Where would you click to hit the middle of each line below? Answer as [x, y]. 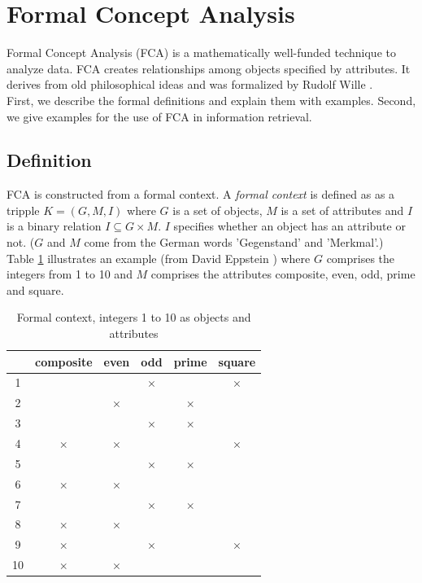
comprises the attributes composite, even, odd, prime [283, 274]
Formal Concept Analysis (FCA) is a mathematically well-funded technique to [201, 53]
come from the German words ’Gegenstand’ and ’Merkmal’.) [234, 242]
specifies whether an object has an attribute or [289, 226]
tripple [23, 210]
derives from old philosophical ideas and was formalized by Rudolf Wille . [190, 84]
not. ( [21, 242]
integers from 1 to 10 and [70, 274]
